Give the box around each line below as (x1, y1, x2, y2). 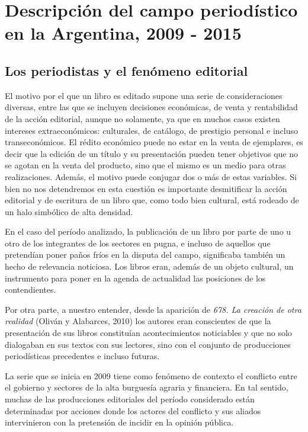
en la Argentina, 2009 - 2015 (5, 21, 242, 45)
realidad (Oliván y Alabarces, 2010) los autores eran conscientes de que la (5, 315, 271, 327)
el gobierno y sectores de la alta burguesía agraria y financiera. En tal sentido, (5, 381, 288, 393)
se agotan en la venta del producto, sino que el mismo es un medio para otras (5, 159, 286, 171)
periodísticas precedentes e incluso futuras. (5, 350, 160, 362)
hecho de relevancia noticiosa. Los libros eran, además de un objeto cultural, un (5, 260, 294, 273)
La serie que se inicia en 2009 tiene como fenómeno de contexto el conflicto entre (5, 369, 297, 382)
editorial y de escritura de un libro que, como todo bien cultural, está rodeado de (5, 194, 299, 206)
